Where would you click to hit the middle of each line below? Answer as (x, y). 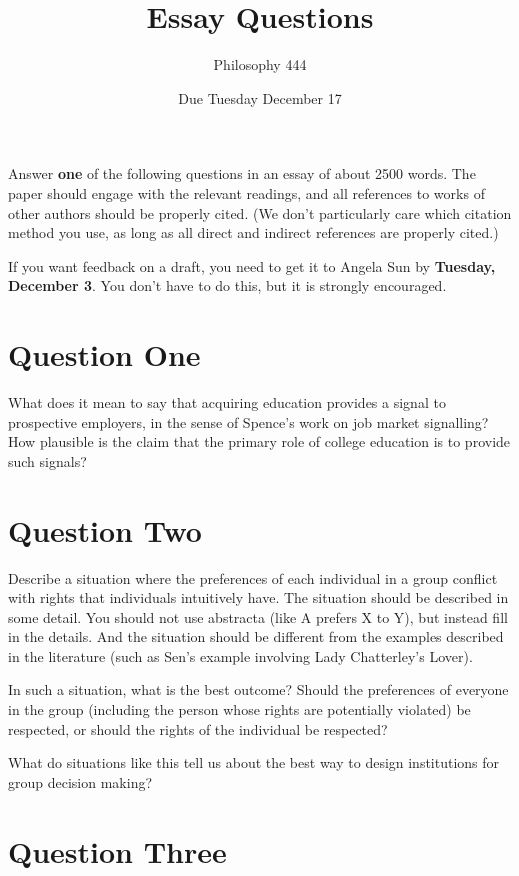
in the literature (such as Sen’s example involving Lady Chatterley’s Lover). (240, 655)
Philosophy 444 (260, 64)
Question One (104, 354)
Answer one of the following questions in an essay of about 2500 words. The (242, 173)
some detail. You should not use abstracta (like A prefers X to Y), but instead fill (258, 616)
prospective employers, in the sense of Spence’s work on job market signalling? (248, 421)
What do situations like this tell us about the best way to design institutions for (254, 762)
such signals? (47, 460)
